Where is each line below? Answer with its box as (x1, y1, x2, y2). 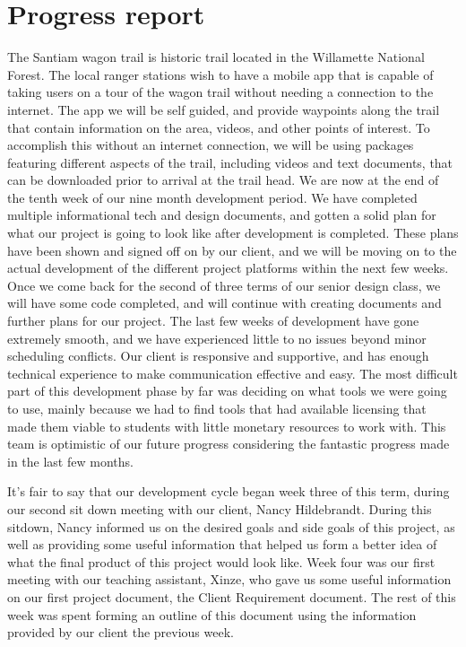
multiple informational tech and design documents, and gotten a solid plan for (7, 205, 436, 224)
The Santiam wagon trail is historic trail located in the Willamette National (7, 48, 425, 66)
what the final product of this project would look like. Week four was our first (7, 552, 436, 571)
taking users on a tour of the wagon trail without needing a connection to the (7, 83, 434, 101)
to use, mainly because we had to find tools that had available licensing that (7, 399, 427, 417)
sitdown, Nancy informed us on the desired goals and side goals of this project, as (7, 517, 455, 536)
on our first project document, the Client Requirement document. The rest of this (7, 587, 456, 606)
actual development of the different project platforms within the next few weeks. (7, 258, 449, 277)
